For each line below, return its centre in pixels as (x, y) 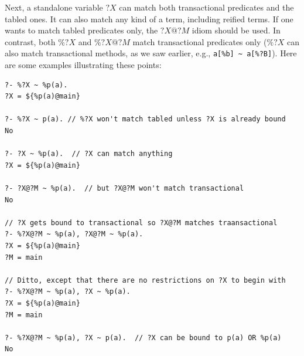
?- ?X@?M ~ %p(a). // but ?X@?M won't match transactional (124, 188)
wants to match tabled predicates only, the (81, 30)
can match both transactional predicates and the (206, 7)
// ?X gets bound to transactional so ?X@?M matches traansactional (141, 223)
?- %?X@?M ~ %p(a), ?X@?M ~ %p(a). (74, 234)
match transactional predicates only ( (200, 41)
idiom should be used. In (236, 30)
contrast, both (30, 41)
